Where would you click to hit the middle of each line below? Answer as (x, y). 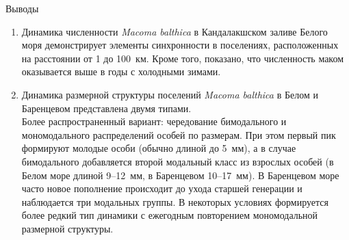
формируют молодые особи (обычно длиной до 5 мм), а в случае (159, 148)
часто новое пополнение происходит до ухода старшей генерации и (162, 188)
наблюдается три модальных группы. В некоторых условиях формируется (175, 201)
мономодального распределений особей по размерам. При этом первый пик (179, 134)
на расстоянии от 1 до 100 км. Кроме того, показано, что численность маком (183, 58)
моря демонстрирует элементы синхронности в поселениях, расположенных (180, 45)
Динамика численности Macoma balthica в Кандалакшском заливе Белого (174, 31)
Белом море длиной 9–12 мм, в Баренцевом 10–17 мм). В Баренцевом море (180, 175)
